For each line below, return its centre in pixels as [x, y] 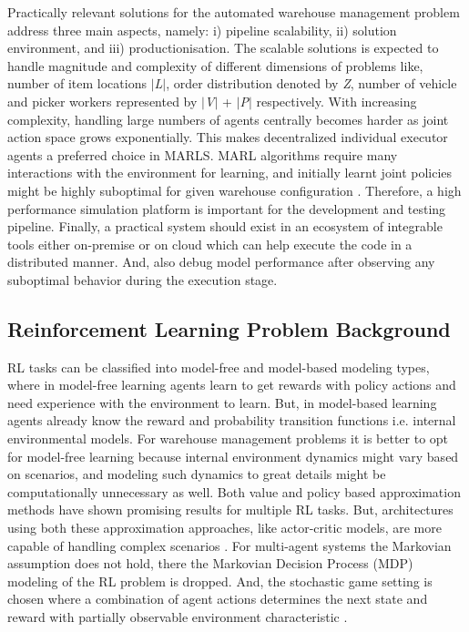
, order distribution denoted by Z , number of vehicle [311, 83]
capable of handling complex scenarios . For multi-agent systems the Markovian [229, 545]
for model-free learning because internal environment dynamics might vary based [233, 456]
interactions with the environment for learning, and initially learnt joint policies [230, 173]
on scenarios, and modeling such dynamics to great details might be [197, 474]
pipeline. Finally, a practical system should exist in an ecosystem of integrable [225, 226]
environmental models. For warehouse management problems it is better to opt [228, 438]
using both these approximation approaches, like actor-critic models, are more [224, 528]
